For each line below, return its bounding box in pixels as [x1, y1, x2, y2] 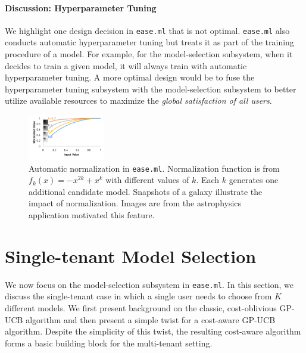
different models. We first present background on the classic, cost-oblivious [5, 302, 277, 314]
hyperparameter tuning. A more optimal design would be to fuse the [5, 71, 255, 83]
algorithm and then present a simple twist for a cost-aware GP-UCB [26, 313, 276, 326]
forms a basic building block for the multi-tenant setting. [5, 336, 213, 349]
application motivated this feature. [29, 209, 155, 221]
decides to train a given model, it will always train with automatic [5, 59, 247, 72]
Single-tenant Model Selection [5, 243, 257, 268]
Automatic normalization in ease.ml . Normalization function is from [29, 162, 280, 174]
